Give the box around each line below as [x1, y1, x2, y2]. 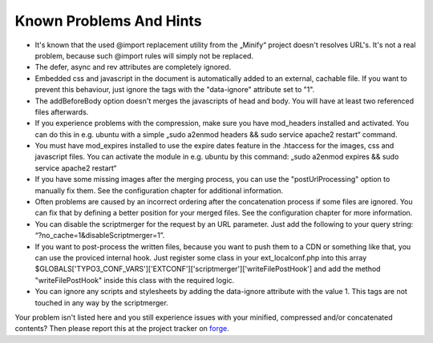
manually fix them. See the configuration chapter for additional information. [34, 185, 284, 196]
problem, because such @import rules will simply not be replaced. [34, 50, 254, 60]
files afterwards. [34, 107, 89, 116]
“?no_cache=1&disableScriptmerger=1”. [34, 231, 165, 240]
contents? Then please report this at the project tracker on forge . [14, 324, 229, 333]
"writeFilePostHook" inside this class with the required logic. [34, 275, 235, 284]
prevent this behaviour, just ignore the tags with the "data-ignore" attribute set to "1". [34, 85, 315, 95]
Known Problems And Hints [14, 12, 202, 30]
